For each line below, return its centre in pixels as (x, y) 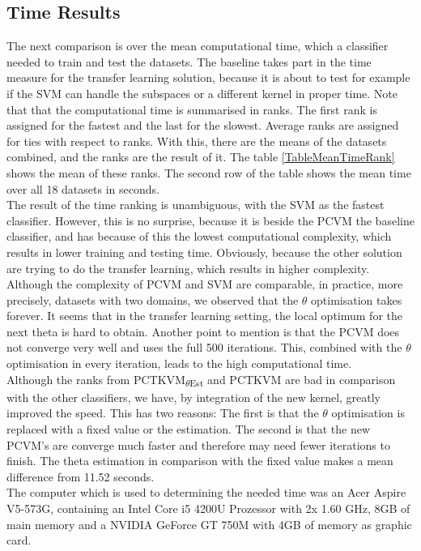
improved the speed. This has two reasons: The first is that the (163, 413)
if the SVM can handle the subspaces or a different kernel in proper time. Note (202, 93)
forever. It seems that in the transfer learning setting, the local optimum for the (204, 316)
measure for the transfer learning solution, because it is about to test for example (208, 77)
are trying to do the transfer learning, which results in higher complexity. (188, 268)
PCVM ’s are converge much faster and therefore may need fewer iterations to (198, 444)
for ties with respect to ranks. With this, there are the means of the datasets (197, 141)
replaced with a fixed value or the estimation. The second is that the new (189, 428)
